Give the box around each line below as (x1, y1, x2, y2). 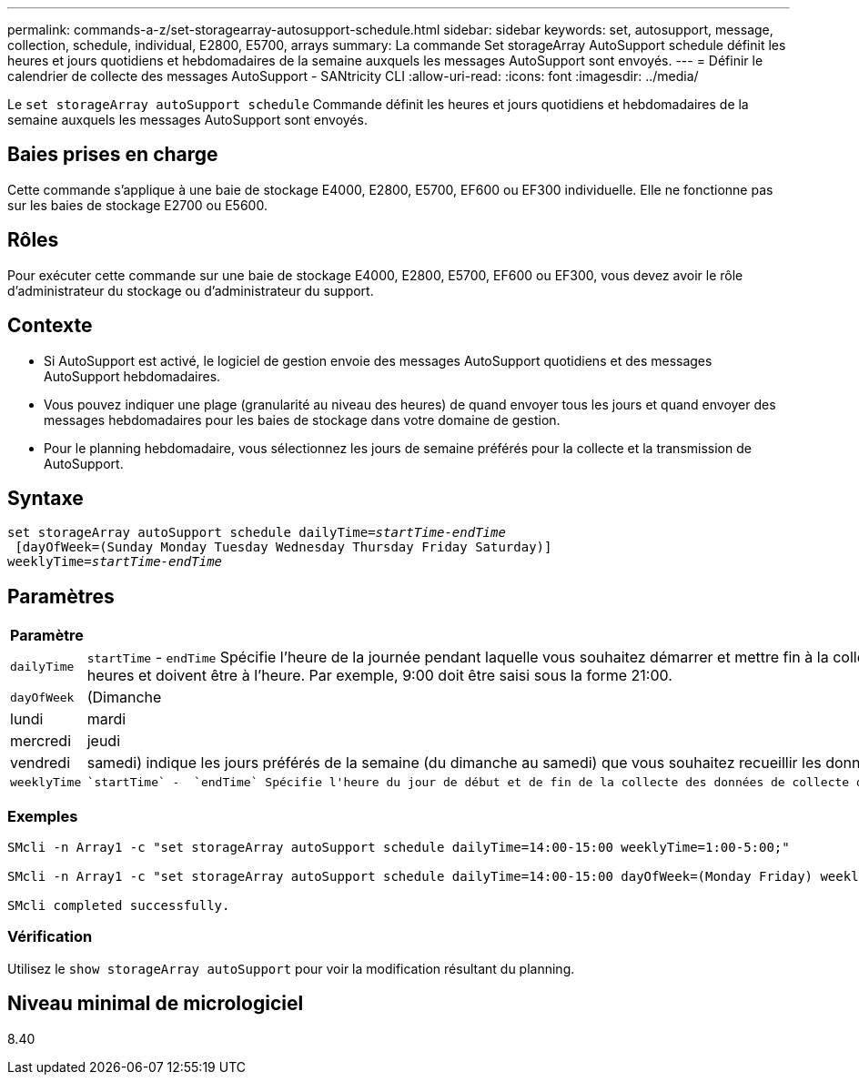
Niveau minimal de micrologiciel (7, 992, 304, 1016)
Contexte (7, 314, 93, 338)
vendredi (10, 753, 71, 773)
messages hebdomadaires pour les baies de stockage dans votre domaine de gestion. (44, 411, 561, 428)
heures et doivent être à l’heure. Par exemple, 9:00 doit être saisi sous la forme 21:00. (86, 666, 672, 685)
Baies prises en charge (7, 143, 218, 167)
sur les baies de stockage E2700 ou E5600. (7, 197, 268, 213)
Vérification (7, 927, 93, 946)
